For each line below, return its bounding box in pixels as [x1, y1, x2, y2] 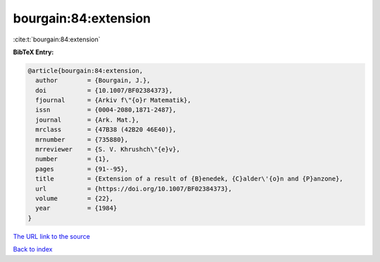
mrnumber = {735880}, [35, 136, 129, 143]
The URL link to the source [13, 232, 91, 240]
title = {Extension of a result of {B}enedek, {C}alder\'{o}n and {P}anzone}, [35, 175, 344, 183]
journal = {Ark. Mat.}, [35, 116, 140, 124]
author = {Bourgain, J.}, [35, 77, 151, 84]
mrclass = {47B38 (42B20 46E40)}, [35, 126, 177, 133]
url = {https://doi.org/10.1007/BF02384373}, [35, 185, 232, 192]
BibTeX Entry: [13, 48, 54, 56]
